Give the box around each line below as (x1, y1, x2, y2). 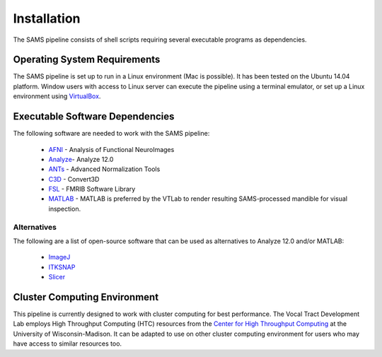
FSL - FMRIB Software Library (48, 185, 136, 194)
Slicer (48, 273, 66, 281)
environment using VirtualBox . (13, 92, 101, 100)
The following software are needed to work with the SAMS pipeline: (13, 129, 210, 138)
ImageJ (48, 253, 71, 262)
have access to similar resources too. (13, 339, 122, 348)
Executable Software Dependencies (13, 110, 175, 123)
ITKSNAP (48, 262, 76, 271)
